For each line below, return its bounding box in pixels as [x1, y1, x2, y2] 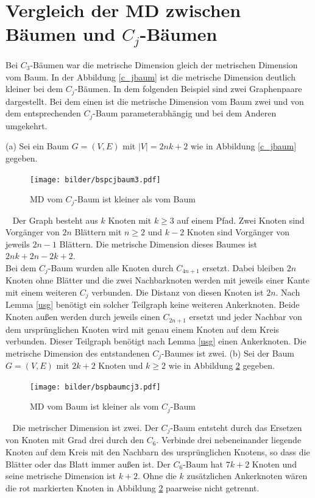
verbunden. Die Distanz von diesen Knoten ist [91, 286, 264, 299]
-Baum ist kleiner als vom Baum [74, 193, 196, 205]
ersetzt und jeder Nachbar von [189, 310, 302, 323]
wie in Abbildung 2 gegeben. [168, 359, 275, 372]
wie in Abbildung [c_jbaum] [191, 140, 297, 152]
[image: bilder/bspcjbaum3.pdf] [30, 175, 161, 184]
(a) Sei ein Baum [5, 140, 69, 152]
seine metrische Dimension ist [5, 469, 116, 482]
